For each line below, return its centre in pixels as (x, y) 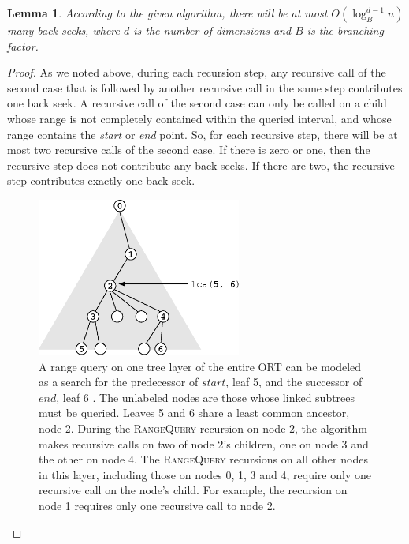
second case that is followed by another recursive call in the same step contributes (205, 87)
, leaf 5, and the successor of (294, 382)
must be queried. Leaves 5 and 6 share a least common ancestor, (194, 413)
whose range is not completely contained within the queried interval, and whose (199, 118)
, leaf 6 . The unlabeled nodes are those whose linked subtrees (206, 397)
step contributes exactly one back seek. (101, 180)
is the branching (345, 30)
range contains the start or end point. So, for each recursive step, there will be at (203, 134)
